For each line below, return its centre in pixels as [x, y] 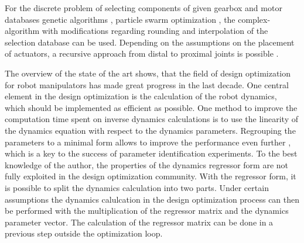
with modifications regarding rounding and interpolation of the [155, 31]
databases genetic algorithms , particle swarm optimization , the [120, 19]
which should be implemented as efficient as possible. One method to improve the [151, 107]
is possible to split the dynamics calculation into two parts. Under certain [137, 187]
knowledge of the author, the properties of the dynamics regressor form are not [147, 164]
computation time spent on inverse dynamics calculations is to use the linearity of [152, 119]
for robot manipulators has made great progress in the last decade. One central [147, 84]
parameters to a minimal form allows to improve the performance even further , [148, 142]
